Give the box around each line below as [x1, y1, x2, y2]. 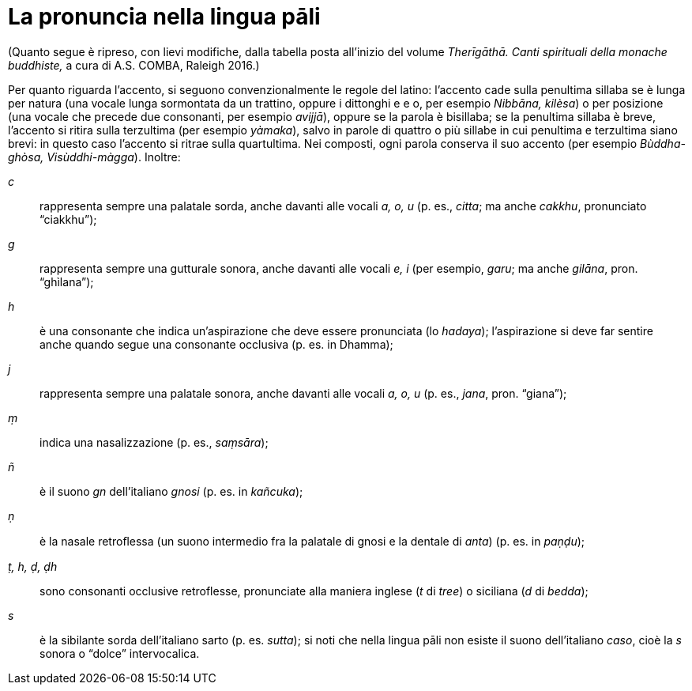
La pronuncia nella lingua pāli [8, 3, 321, 30]
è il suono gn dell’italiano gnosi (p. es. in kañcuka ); [39, 484, 303, 498]
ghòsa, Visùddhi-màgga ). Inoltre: [8, 149, 181, 164]
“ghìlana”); [39, 274, 94, 289]
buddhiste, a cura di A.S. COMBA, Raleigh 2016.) [8, 58, 260, 72]
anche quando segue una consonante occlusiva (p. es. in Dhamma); [39, 337, 393, 351]
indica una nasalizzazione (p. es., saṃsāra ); [39, 435, 269, 449]
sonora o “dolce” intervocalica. [39, 646, 200, 660]
